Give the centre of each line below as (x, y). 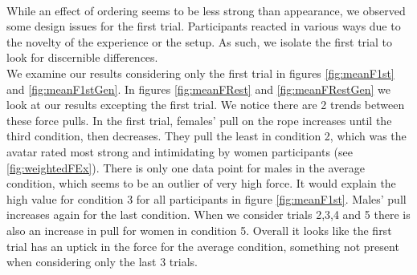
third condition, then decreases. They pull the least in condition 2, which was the (206, 136)
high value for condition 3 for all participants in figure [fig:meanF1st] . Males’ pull (206, 198)
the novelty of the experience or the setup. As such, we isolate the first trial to (199, 41)
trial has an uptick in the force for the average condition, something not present (203, 246)
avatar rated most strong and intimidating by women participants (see (180, 151)
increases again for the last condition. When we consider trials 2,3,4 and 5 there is (208, 214)
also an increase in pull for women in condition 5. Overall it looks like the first (199, 230)
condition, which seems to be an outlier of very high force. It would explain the (201, 183)
